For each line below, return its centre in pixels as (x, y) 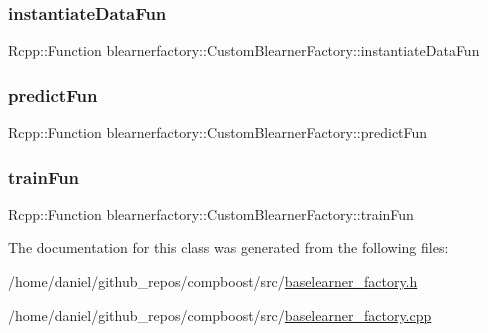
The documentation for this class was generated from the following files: (228, 247)
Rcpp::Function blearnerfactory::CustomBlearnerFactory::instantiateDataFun (244, 50)
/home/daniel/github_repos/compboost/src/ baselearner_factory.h (213, 281)
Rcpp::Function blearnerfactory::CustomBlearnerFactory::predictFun (218, 132)
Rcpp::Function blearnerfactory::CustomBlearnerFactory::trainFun (211, 213)
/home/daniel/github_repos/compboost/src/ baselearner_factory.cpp (220, 314)
